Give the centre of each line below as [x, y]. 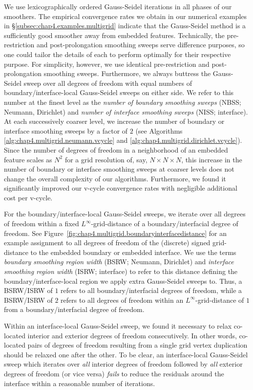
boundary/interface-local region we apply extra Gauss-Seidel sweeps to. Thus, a [123, 281]
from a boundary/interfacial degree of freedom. [74, 309]
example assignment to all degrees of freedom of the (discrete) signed [107, 243]
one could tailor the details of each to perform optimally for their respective [117, 54]
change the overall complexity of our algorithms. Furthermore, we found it [115, 178]
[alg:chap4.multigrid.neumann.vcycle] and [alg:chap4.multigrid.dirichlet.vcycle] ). [123, 140]
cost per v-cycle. [28, 197]
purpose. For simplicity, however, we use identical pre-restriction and [107, 64]
